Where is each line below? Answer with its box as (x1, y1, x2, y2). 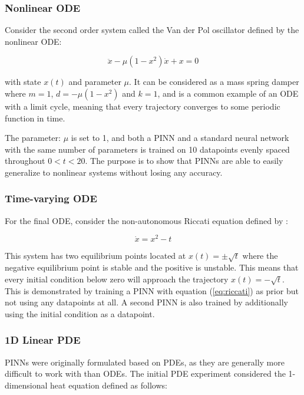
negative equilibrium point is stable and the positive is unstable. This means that (5, 261, 299, 274)
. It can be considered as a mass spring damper (129, 75, 299, 88)
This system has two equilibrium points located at (5, 249, 186, 262)
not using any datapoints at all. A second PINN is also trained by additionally (5, 296, 288, 308)
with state (5, 75, 41, 88)
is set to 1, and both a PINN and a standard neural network (71, 131, 289, 144)
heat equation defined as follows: (50, 378, 167, 391)
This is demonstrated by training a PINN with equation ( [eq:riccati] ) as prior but (5, 284, 299, 297)
